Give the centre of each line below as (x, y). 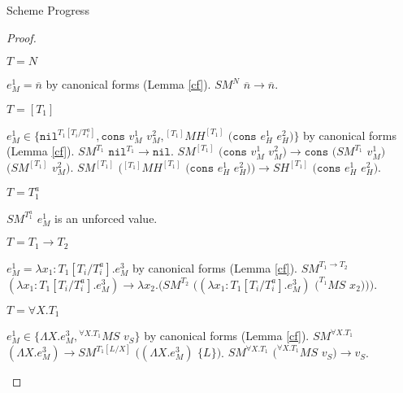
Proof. (22, 37)
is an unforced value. (106, 218)
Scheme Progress (48, 10)
